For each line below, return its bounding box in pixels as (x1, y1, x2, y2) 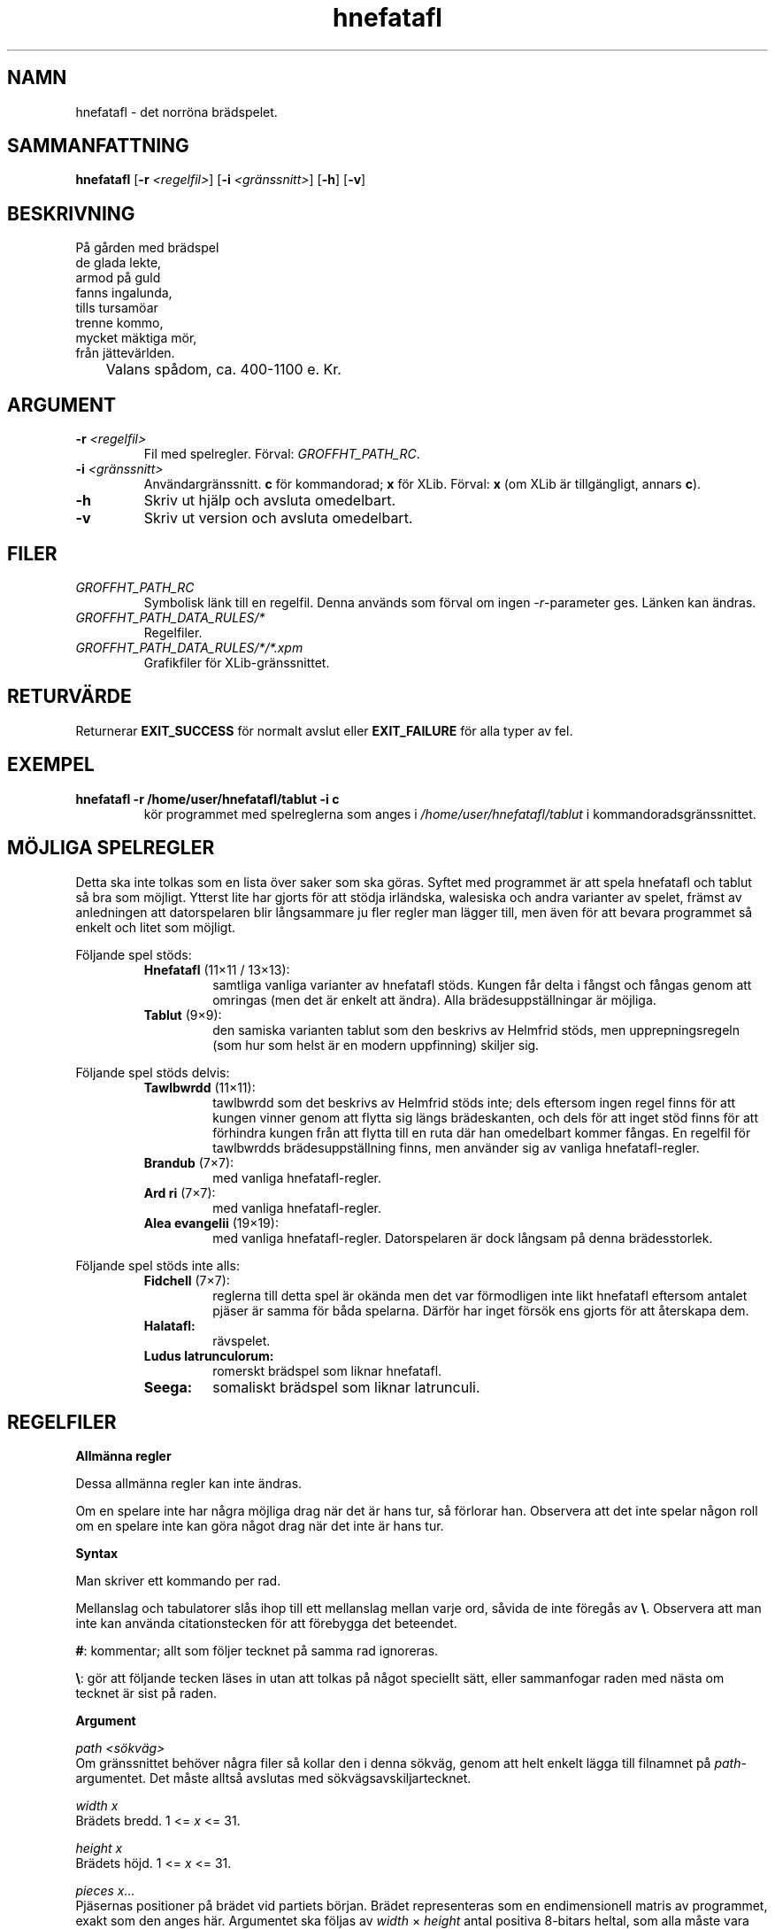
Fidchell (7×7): (143, 1272, 230, 1288)
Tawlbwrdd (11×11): (143, 1079, 256, 1095)
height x (75, 1840, 123, 1856)
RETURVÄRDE (7, 685, 132, 708)
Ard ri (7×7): (143, 1184, 216, 1200)
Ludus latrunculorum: (143, 1347, 274, 1363)
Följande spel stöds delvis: (75, 1064, 230, 1080)
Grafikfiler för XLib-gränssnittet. (143, 654, 330, 670)
